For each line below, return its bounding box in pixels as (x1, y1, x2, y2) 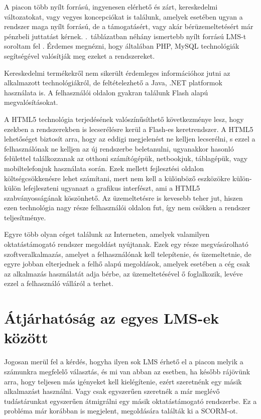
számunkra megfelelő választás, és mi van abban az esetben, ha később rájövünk (4, 366, 250, 376)
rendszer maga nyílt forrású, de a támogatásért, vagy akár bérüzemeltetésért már (4, 21, 253, 32)
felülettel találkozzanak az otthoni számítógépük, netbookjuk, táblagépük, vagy (4, 153, 248, 164)
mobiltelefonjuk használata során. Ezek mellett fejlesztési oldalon (4, 163, 204, 173)
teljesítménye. (4, 212, 46, 222)
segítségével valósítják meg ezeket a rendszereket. (4, 50, 155, 61)
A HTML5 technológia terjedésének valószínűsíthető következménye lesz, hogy (4, 113, 244, 124)
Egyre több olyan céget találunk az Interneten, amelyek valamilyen (4, 229, 210, 239)
